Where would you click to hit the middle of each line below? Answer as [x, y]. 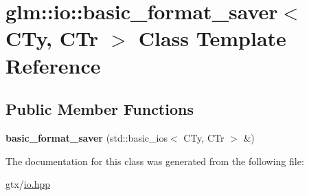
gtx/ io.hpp [28, 184]
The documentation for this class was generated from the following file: [155, 161]
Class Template [212, 38]
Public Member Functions [100, 109]
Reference [53, 65]
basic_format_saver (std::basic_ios [87, 137]
